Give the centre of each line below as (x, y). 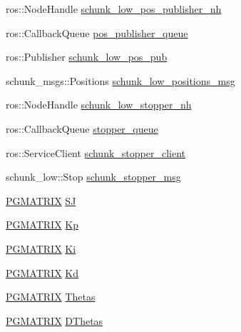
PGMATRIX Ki (41, 248)
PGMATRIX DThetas (55, 320)
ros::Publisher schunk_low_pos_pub (87, 57)
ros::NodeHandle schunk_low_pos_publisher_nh (114, 9)
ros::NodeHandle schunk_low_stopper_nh (99, 105)
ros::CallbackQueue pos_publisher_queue (97, 32)
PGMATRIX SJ (41, 200)
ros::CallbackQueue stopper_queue (82, 128)
